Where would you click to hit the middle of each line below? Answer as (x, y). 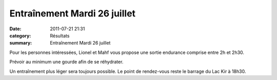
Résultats (60, 35)
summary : (21, 43)
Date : (15, 29)
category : (20, 35)
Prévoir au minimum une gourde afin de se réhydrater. (66, 62)
